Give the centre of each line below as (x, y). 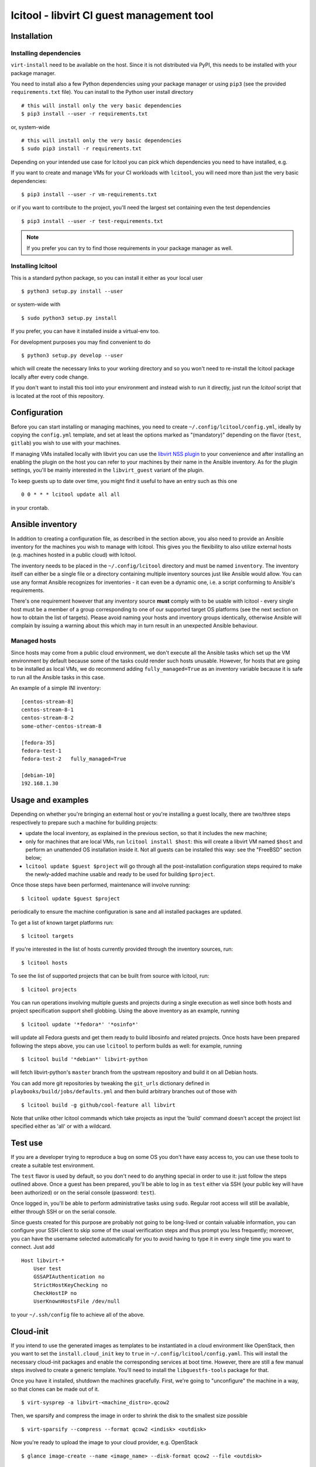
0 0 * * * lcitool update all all (71, 495)
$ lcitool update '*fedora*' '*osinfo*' (80, 1024)
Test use (27, 1143)
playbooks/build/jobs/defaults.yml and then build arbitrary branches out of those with (124, 1091)
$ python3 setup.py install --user (72, 291)
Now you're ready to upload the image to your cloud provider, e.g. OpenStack (104, 1442)
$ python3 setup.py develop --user (72, 356)
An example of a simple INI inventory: (56, 688)
